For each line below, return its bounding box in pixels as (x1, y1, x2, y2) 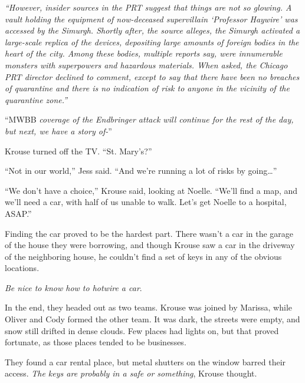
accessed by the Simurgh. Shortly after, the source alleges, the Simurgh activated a (5, 24, 300, 37)
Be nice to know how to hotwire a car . (5, 281, 142, 293)
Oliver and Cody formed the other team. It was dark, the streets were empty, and (5, 313, 300, 325)
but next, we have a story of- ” (5, 124, 112, 137)
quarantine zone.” (5, 93, 68, 105)
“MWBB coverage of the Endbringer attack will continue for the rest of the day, (5, 113, 294, 126)
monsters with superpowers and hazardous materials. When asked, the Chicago (5, 58, 288, 71)
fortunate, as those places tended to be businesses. (5, 336, 186, 348)
